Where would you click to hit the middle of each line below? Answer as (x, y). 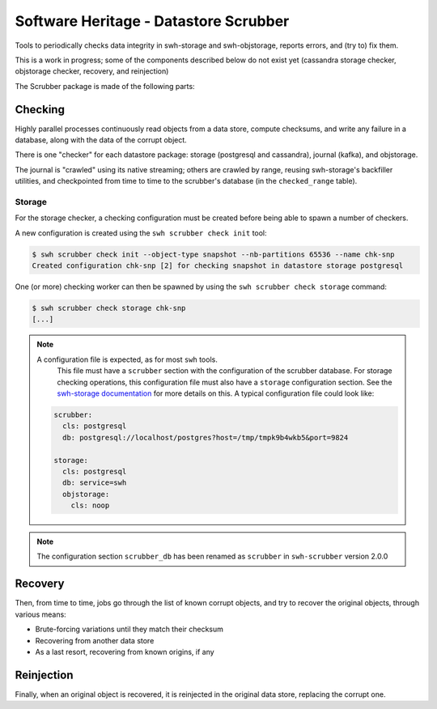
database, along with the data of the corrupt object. (101, 140)
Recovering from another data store (95, 640)
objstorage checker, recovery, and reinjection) (92, 71)
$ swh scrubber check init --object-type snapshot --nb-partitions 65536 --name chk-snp (214, 254)
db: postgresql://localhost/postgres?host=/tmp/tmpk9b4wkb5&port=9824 (205, 437)
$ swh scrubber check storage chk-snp (109, 308)
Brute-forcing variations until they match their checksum (129, 629)
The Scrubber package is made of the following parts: (105, 86)
